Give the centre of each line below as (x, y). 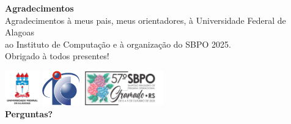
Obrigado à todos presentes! (57, 56)
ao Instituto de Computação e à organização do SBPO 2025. (118, 44)
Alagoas (20, 32)
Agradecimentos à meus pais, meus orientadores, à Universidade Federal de (145, 20)
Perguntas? (29, 114)
